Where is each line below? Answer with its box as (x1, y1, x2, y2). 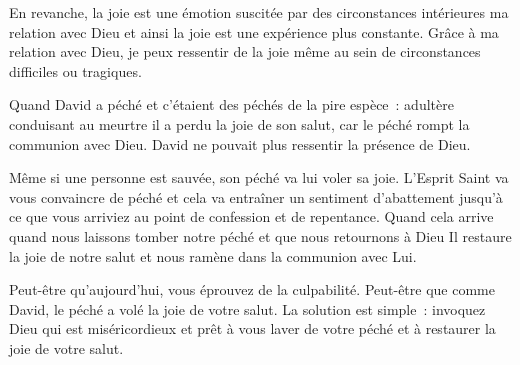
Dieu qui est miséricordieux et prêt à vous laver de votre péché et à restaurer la (9, 318, 496, 339)
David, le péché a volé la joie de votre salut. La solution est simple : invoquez (9, 298, 486, 319)
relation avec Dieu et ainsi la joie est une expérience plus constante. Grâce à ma (9, 21, 499, 42)
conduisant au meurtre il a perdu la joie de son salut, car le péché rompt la (9, 113, 470, 134)
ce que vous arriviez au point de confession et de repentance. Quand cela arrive (9, 206, 494, 227)
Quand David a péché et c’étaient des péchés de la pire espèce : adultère (9, 94, 454, 115)
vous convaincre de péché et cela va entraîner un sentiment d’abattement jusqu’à (9, 186, 503, 207)
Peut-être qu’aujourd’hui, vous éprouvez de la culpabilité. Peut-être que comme (9, 279, 495, 300)
